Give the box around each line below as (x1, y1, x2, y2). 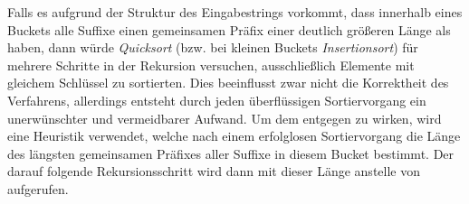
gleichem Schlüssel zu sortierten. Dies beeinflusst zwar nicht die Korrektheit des (7, 73, 449, 92)
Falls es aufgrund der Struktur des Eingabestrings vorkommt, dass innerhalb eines (7, 3, 463, 21)
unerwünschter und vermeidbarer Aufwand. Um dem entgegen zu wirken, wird (7, 108, 442, 127)
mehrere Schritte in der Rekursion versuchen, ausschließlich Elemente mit (7, 55, 415, 74)
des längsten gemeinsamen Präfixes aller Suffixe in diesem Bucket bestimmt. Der (7, 144, 455, 162)
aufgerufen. (7, 179, 69, 198)
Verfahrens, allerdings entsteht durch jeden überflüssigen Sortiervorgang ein (7, 90, 426, 109)
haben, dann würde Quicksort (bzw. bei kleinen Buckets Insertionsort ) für (7, 38, 418, 57)
